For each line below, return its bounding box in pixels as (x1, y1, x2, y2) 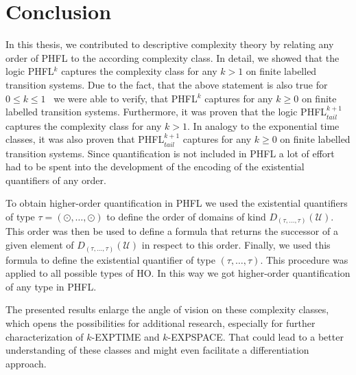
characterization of (5, 329, 84, 343)
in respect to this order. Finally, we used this (141, 238, 331, 252)
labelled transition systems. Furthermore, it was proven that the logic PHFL (5, 104, 327, 119)
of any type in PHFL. (5, 279, 97, 293)
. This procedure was (260, 252, 348, 266)
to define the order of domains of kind (106, 209, 266, 223)
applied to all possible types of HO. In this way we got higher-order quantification (5, 266, 351, 280)
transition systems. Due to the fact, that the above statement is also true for (5, 77, 328, 91)
